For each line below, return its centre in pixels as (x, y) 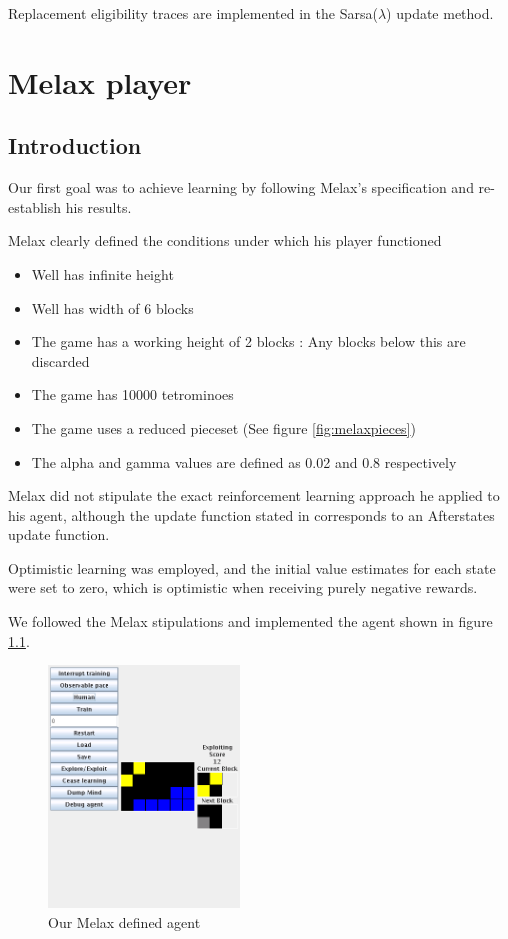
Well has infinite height (102, 273)
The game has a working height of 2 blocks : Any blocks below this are (248, 341)
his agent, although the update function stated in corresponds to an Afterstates (251, 514)
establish (35, 206)
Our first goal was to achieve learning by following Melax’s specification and (241, 187)
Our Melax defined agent (124, 921)
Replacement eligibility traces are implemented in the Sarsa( (193, 13)
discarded (60, 360)
